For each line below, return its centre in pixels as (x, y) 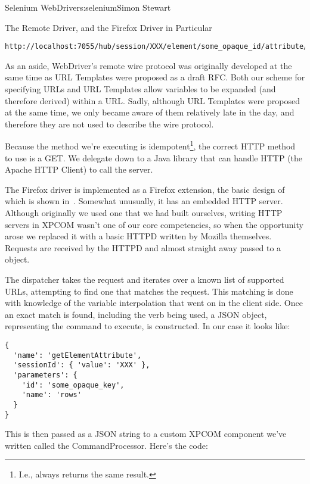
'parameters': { (45, 375)
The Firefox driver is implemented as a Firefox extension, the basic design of (145, 189)
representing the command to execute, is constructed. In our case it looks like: (148, 326)
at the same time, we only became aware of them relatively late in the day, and (150, 112)
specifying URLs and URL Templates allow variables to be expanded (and (140, 89)
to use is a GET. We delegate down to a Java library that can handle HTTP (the (154, 157)
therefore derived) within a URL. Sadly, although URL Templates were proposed (153, 100)
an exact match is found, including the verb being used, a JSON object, (136, 314)
